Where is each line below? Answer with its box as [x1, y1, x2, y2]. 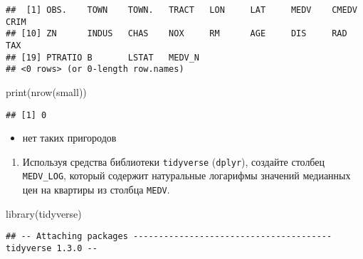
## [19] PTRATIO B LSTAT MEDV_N [6, 52, 200, 63]
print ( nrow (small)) [6, 84, 87, 99]
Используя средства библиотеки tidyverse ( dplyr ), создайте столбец [22, 154, 325, 169]
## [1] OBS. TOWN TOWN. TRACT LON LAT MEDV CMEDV [6, 5, 357, 15]
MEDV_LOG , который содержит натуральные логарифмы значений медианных [22, 168, 351, 183]
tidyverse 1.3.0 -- [6, 243, 98, 253]
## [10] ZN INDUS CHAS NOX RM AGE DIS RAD [6, 28, 347, 39]
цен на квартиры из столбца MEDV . [22, 182, 170, 197]
